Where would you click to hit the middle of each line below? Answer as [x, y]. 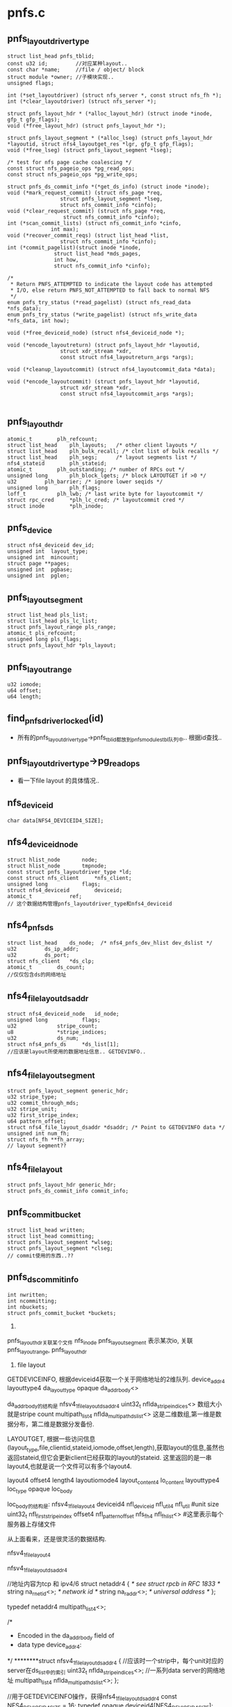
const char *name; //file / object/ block [76, 70]
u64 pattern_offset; [37, 1121]
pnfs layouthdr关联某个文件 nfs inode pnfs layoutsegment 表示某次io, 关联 [100, 1341]
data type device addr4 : [49, 1645]
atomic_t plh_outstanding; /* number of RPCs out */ [96, 470]
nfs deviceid [30, 804]
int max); [65, 230]
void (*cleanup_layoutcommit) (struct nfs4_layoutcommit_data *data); [111, 370]
